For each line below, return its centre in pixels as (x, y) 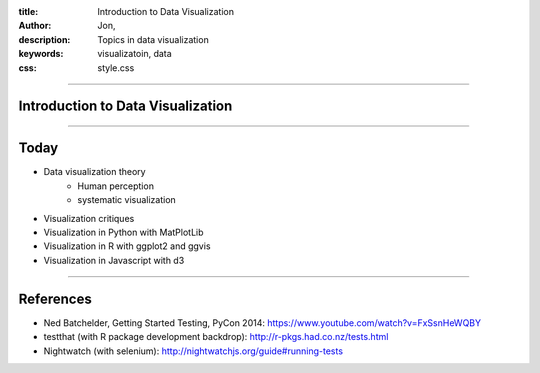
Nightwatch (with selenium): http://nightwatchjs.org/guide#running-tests (193, 351)
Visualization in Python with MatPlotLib (123, 232)
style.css (116, 67)
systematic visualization (127, 200)
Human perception (116, 186)
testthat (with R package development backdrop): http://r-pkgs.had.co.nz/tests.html (216, 337)
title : (28, 11)
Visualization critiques (89, 218)
